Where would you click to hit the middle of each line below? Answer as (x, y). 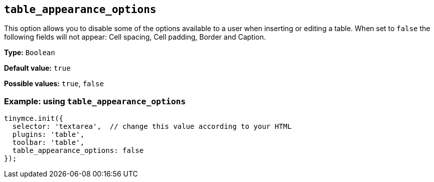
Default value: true (37, 68)
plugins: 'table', (48, 135)
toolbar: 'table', (48, 143)
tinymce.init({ (34, 119)
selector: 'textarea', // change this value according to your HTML (152, 127)
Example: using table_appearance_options (95, 101)
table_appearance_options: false (78, 151)
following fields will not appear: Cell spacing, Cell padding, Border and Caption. (135, 37)
